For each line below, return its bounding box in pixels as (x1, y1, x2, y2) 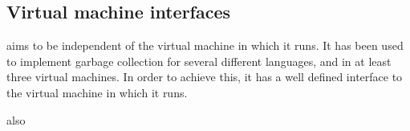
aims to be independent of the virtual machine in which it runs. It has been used (6, 37, 404, 54)
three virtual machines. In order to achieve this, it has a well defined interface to (6, 68, 403, 85)
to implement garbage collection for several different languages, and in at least (6, 52, 392, 69)
